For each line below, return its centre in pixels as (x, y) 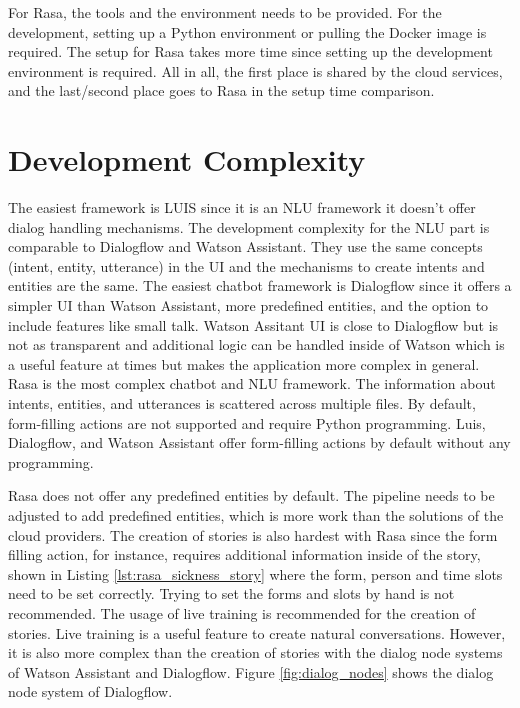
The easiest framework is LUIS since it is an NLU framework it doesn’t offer (242, 207)
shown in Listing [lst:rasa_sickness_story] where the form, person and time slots (255, 573)
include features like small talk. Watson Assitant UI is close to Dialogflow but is (253, 324)
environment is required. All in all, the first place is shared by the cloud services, (255, 70)
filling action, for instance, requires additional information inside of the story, (244, 554)
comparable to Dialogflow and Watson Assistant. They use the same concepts (245, 246)
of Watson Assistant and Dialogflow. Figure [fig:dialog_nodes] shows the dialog (251, 671)
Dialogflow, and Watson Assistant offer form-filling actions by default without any (259, 442)
